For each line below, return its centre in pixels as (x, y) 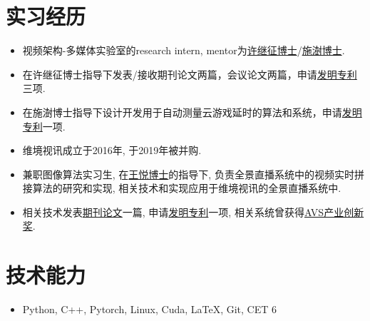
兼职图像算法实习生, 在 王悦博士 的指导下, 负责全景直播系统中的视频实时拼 (193, 174)
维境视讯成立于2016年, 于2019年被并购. (112, 150)
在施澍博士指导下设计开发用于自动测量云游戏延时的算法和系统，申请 (182, 112)
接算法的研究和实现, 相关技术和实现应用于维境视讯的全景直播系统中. (182, 188)
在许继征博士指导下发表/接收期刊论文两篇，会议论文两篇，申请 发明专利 (190, 74)
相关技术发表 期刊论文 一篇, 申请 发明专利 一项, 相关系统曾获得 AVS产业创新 (193, 212)
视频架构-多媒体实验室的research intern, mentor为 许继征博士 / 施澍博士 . (184, 50)
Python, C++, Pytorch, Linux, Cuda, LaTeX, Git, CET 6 (150, 309)
